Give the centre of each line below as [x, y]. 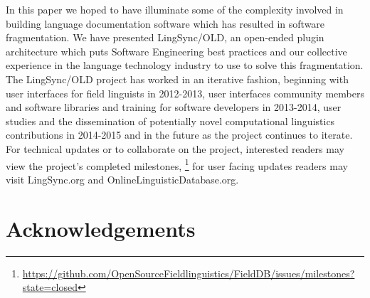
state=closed [50, 287]
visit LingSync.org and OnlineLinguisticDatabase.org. [122, 179]
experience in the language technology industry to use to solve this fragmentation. [185, 65]
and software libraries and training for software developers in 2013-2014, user [174, 107]
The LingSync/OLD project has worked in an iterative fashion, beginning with [177, 79]
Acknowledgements [101, 228]
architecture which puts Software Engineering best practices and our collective [176, 51]
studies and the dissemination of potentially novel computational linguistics [170, 121]
